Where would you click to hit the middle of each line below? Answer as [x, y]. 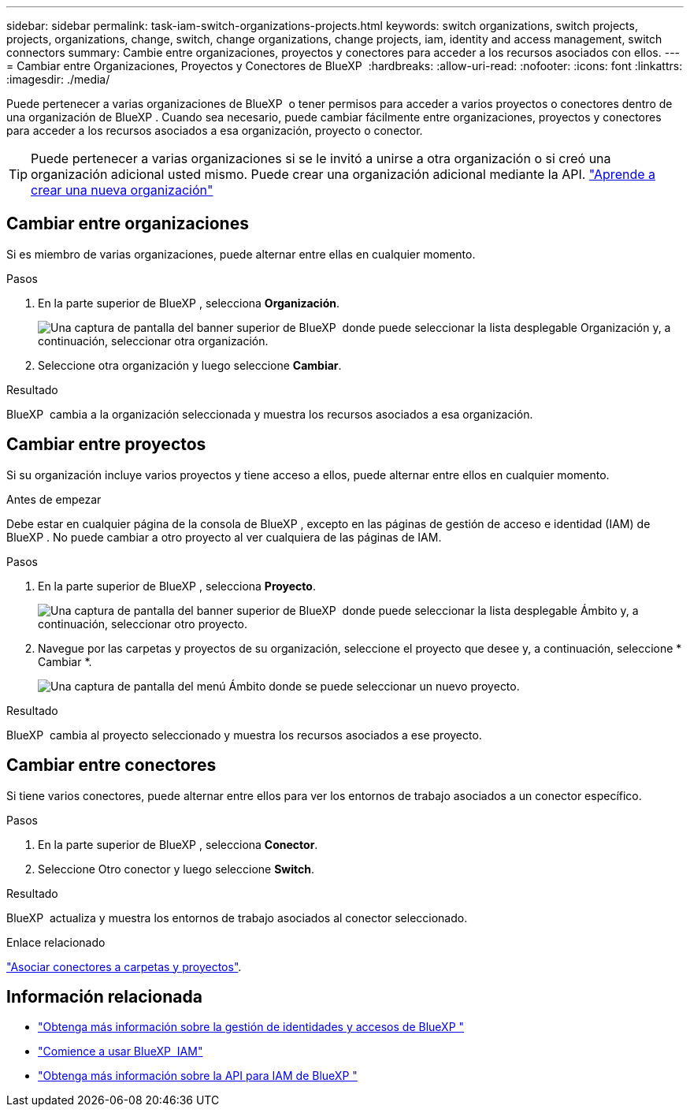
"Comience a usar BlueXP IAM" [121, 1052]
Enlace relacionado [56, 942]
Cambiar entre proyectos [106, 445]
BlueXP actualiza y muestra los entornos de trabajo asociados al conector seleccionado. [237, 918]
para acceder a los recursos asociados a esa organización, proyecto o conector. [215, 130]
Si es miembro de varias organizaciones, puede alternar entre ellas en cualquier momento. [241, 254]
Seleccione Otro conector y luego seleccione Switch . [176, 869]
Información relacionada [104, 996]
